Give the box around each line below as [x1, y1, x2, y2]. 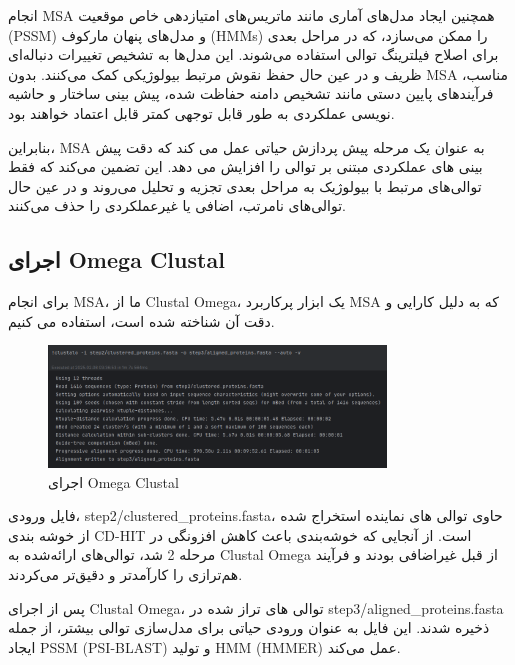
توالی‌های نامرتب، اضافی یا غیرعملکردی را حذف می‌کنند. [8, 195, 347, 216]
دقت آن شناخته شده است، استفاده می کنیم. [8, 310, 275, 331]
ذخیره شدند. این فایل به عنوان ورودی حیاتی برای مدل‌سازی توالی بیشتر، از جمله [8, 617, 490, 638]
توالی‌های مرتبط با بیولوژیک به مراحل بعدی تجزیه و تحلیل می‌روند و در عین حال [8, 175, 482, 196]
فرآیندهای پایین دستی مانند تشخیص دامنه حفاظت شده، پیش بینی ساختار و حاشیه [8, 83, 494, 104]
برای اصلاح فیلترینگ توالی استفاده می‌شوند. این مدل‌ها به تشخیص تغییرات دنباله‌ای [8, 44, 499, 65]
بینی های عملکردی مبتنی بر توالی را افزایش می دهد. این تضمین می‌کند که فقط [8, 156, 483, 177]
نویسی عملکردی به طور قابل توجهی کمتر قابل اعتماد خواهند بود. [8, 102, 395, 123]
